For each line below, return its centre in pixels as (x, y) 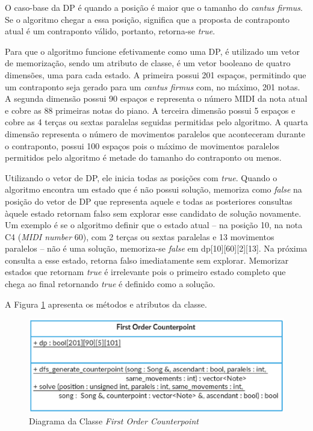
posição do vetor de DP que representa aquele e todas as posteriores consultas (149, 201)
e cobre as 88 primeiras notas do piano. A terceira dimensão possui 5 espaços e (150, 110)
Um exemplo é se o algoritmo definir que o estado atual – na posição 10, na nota (154, 225)
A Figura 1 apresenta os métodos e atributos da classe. (106, 304)
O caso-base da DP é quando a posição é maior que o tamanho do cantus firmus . (154, 7)
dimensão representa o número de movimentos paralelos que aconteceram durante (155, 133)
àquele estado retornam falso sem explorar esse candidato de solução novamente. (153, 213)
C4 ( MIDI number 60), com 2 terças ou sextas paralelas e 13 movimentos (140, 236)
